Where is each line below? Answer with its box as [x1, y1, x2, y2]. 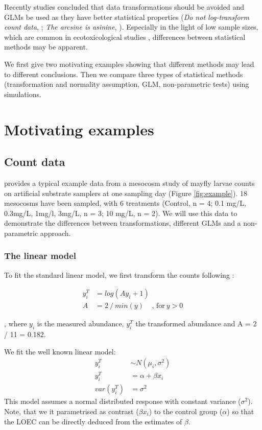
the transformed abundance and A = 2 [135, 318, 257, 329]
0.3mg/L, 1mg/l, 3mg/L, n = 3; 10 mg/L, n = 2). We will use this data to [4, 207, 237, 218]
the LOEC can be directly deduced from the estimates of [4, 416, 182, 426]
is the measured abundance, [37, 318, 124, 329]
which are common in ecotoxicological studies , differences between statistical [4, 31, 246, 42]
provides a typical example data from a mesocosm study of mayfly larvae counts [4, 177, 255, 188]
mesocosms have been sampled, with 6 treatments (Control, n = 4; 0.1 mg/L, [4, 198, 246, 208]
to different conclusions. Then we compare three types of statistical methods [4, 68, 243, 79]
